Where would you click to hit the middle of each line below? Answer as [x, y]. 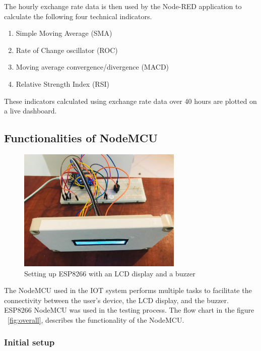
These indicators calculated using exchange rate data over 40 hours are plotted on [130, 101]
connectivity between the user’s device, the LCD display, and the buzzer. [116, 300]
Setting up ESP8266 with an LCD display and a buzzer [110, 273]
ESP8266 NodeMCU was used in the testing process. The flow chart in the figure [129, 310]
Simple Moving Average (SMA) [64, 33]
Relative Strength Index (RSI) [62, 83]
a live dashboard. [30, 111]
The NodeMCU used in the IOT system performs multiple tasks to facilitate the [128, 290]
